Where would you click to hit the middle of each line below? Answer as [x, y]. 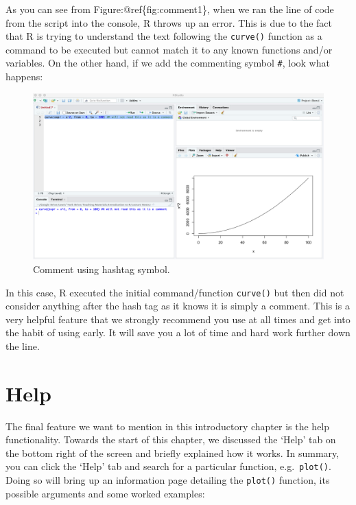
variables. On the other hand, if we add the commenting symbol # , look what [168, 63]
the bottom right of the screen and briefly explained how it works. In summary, [173, 453]
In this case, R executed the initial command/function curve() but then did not [175, 292]
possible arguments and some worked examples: [105, 493]
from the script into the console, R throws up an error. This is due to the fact [169, 22]
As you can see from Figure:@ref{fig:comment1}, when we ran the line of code [170, 9]
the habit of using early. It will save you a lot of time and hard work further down [178, 332]
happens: [24, 77]
